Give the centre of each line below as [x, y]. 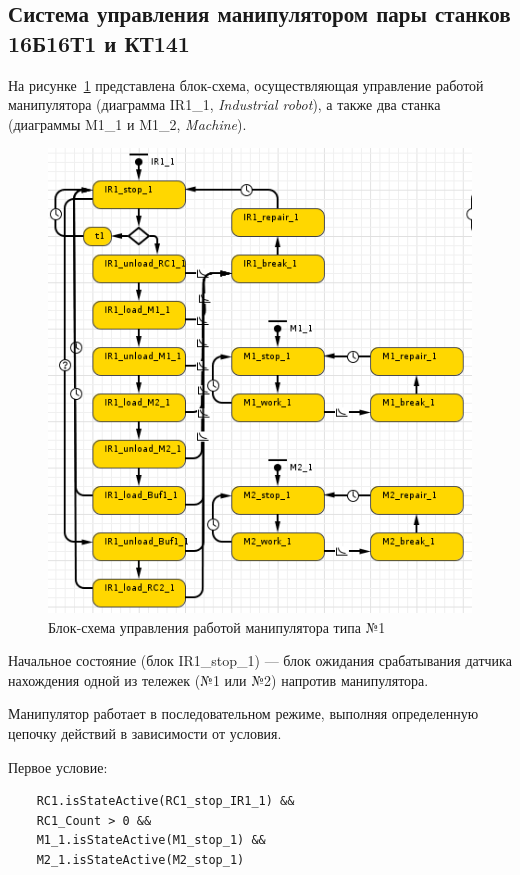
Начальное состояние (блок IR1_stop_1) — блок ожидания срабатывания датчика [260, 660]
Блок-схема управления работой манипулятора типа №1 [217, 626]
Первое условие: [58, 766]
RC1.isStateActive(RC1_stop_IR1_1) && [165, 801]
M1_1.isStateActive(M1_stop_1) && [151, 840]
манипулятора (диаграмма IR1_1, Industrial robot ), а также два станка [224, 104]
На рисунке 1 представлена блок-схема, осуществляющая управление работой [246, 84]
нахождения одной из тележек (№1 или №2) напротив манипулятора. [218, 679]
